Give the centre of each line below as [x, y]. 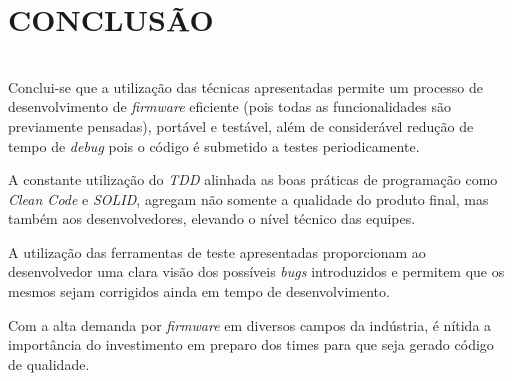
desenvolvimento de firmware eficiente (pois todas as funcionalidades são [230, 106]
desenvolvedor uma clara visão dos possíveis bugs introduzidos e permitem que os [256, 271]
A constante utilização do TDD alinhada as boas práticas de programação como [253, 179]
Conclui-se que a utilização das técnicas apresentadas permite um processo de [246, 86]
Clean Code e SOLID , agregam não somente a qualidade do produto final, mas [248, 198]
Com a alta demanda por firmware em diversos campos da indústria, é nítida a [250, 324]
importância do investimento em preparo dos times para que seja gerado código [251, 344]
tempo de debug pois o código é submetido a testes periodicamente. [214, 145]
